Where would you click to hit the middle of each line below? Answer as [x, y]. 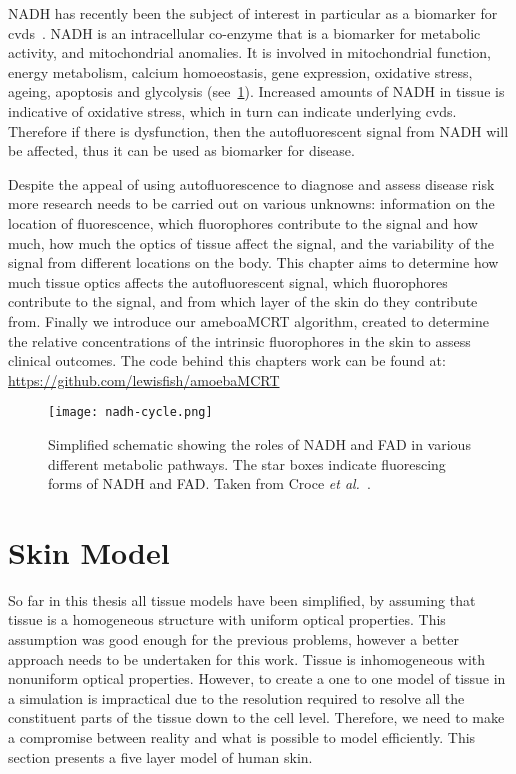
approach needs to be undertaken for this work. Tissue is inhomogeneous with [247, 658]
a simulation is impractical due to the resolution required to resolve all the [236, 697]
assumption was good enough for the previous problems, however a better [233, 639]
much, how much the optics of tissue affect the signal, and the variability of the [251, 242]
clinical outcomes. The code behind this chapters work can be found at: [227, 360]
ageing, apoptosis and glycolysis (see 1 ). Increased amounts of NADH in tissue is [256, 91]
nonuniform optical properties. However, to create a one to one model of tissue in [257, 678]
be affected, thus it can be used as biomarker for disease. [181, 150]
